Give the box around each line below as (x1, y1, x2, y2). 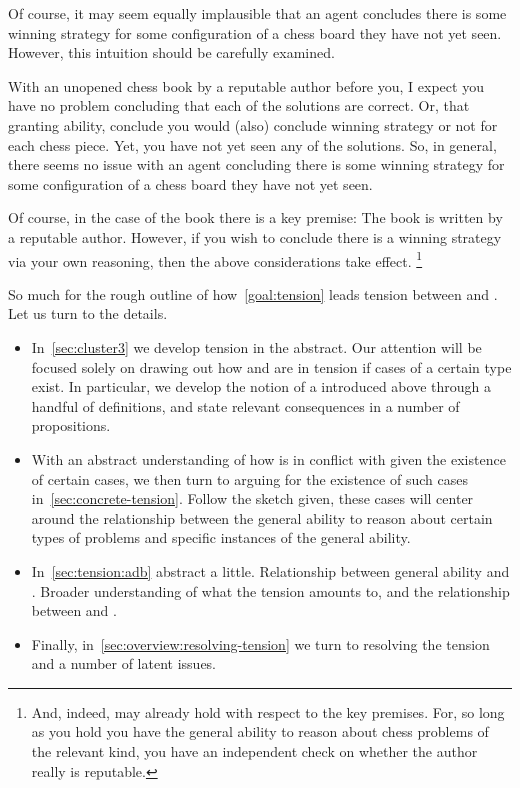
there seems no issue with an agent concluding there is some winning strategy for (8, 154, 505, 175)
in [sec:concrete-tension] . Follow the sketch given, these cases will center (31, 488, 474, 509)
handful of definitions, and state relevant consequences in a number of (31, 395, 460, 416)
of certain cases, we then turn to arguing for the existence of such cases (31, 468, 468, 489)
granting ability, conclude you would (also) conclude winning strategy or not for (8, 114, 498, 135)
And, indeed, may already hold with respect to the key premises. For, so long (31, 701, 505, 722)
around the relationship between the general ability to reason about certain (31, 507, 493, 528)
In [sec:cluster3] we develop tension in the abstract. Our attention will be (31, 336, 482, 357)
